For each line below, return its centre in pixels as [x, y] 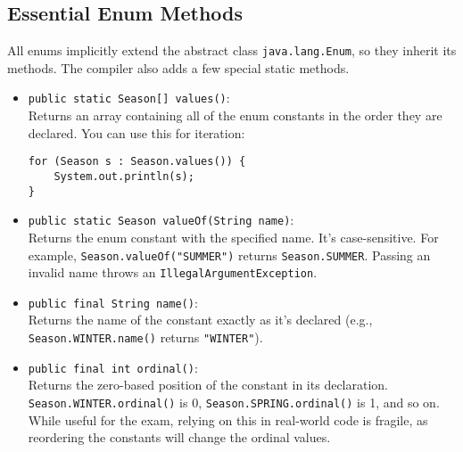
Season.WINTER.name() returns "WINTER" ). [145, 337]
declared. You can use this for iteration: [136, 132]
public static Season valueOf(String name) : [161, 220]
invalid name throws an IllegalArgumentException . [173, 272]
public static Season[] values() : [129, 98]
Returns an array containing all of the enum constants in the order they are [235, 115]
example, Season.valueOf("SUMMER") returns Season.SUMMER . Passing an [229, 255]
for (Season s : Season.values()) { [137, 162]
